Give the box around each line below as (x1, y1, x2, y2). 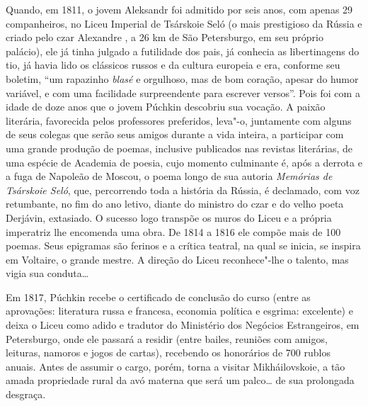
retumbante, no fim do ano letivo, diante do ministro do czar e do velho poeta (6, 196, 344, 211)
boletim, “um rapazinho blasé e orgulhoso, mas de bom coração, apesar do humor (6, 71, 359, 86)
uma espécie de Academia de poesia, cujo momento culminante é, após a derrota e (6, 154, 362, 169)
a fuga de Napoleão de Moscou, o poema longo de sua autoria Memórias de (6, 169, 333, 184)
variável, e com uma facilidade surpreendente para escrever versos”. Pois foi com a (6, 85, 360, 100)
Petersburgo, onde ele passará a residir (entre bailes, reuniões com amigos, (6, 331, 328, 346)
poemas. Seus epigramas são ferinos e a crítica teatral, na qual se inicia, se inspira (6, 238, 361, 253)
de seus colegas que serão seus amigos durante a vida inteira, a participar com (6, 127, 344, 142)
